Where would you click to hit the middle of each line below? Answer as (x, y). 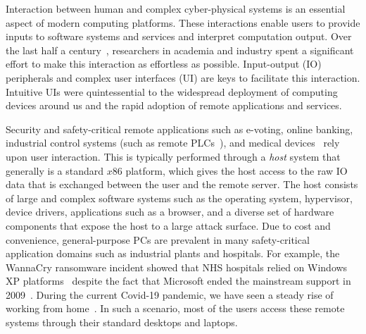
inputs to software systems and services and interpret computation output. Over (179, 36)
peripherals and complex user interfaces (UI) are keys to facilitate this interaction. (183, 77)
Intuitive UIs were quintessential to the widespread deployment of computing (172, 91)
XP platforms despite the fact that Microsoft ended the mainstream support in (178, 281)
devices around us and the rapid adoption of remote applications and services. (174, 105)
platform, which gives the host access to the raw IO (236, 170)
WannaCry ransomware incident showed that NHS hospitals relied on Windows (177, 267)
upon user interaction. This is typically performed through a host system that (173, 156)
